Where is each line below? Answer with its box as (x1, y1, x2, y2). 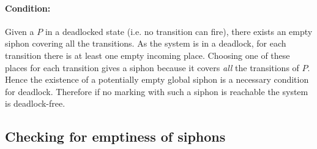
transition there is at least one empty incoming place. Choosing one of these (5, 48, 290, 61)
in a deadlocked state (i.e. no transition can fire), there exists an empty (45, 25, 313, 37)
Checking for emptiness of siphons (5, 127, 226, 146)
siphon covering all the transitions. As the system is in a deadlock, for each (5, 37, 286, 50)
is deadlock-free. (5, 97, 65, 110)
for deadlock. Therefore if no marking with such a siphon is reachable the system (5, 85, 308, 97)
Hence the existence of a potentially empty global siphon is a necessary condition (5, 73, 309, 86)
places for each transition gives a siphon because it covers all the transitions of (5, 61, 299, 74)
